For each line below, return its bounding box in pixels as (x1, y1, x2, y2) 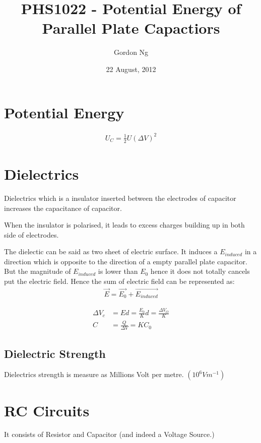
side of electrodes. (4, 229, 59, 240)
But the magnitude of (4, 266, 71, 276)
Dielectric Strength (4, 345, 106, 361)
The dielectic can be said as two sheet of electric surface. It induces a (4, 246, 218, 257)
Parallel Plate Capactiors (42, 18, 220, 38)
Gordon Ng (113, 47, 149, 57)
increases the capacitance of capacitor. (4, 202, 122, 213)
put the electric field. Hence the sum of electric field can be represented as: (4, 276, 235, 286)
